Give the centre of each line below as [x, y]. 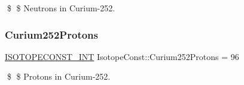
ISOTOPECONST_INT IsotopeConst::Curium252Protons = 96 [122, 56]
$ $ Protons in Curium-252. [59, 76]
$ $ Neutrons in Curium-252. [61, 8]
